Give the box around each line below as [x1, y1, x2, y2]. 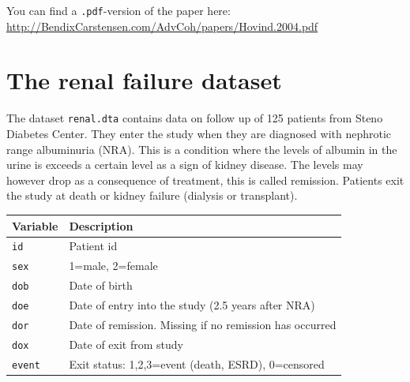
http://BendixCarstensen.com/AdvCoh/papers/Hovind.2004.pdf [6, 17, 318, 34]
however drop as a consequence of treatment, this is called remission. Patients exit [6, 171, 404, 188]
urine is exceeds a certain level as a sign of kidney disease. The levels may [6, 156, 363, 173]
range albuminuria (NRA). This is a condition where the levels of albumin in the [6, 140, 397, 157]
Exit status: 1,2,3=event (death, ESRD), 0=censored [69, 355, 325, 372]
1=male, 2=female [69, 257, 158, 274]
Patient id [69, 238, 118, 254]
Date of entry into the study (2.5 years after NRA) [69, 297, 315, 313]
